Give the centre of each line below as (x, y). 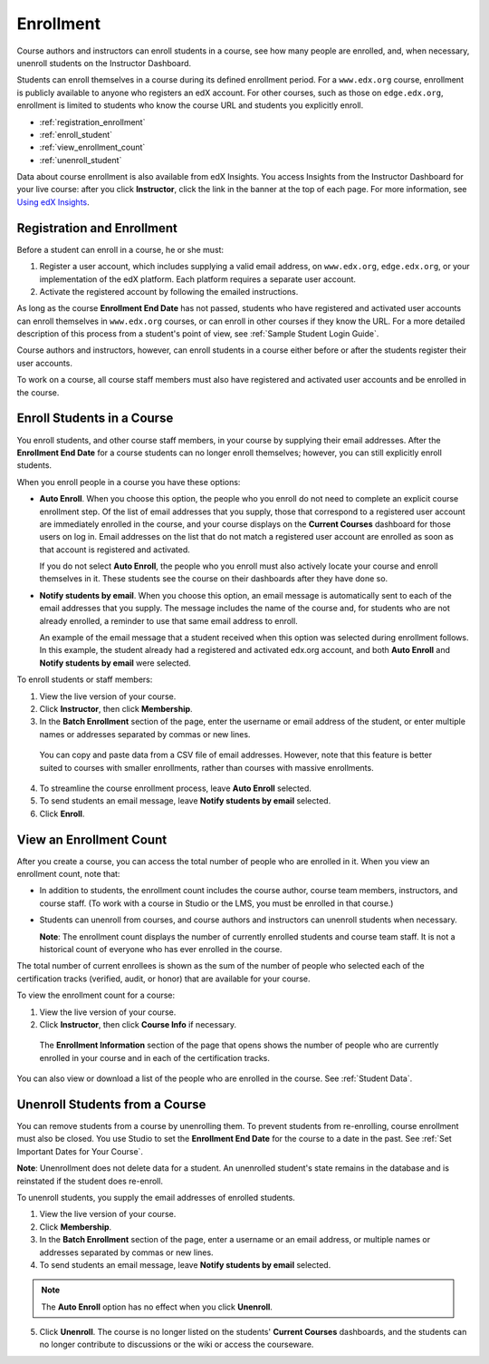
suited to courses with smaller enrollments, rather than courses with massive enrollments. (207, 767)
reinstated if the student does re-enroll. (90, 1181)
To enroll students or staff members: (85, 679)
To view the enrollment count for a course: (96, 995)
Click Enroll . (62, 814)
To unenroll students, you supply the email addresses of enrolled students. (156, 1197)
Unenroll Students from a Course (111, 1104)
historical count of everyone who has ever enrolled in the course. (161, 949)
